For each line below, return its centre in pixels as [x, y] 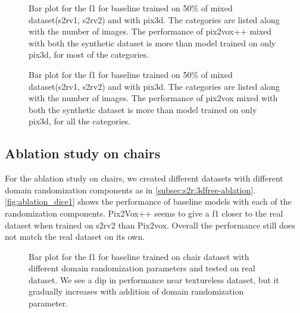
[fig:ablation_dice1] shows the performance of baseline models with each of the [148, 201]
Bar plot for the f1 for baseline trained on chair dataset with [139, 256]
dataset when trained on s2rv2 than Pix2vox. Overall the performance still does [150, 225]
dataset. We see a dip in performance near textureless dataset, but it [154, 279]
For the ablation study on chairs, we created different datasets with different [144, 178]
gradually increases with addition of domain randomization [136, 291]
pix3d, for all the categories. [80, 121]
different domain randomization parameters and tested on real [142, 268]
